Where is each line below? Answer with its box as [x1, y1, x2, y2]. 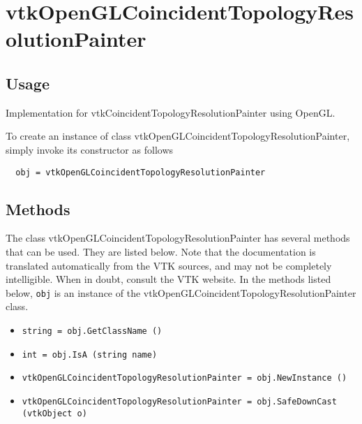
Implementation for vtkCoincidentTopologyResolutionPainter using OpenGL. [6, 105, 335, 119]
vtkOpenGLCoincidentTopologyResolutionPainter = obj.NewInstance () [22, 373, 347, 383]
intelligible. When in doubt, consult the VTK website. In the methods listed [6, 272, 331, 286]
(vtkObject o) [22, 408, 87, 418]
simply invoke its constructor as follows [6, 142, 174, 156]
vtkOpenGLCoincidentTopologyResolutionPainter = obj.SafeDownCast [22, 397, 337, 407]
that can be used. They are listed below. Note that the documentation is [6, 244, 316, 258]
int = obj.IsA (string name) [22, 349, 158, 360]
